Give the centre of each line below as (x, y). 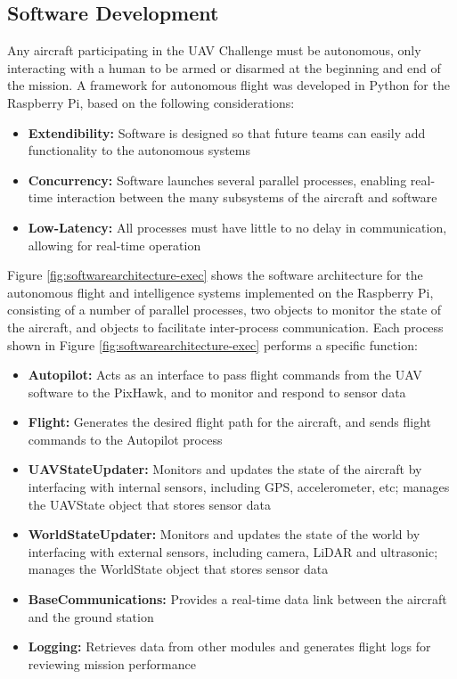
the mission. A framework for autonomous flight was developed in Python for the (228, 85)
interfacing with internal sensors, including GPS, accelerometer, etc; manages (239, 487)
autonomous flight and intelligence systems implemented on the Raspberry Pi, (220, 292)
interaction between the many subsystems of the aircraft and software (247, 197)
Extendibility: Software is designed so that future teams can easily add (227, 132)
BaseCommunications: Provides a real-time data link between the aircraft (237, 599)
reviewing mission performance (112, 663)
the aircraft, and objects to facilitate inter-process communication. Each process (225, 327)
